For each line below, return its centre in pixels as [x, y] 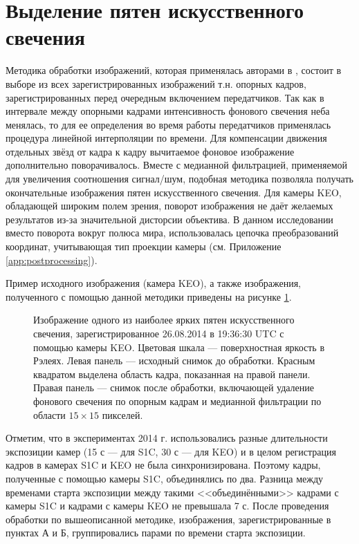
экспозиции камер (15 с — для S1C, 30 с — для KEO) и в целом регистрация [171, 451]
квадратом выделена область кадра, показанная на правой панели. [172, 374]
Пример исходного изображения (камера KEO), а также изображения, [154, 283]
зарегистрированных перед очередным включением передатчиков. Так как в [165, 97]
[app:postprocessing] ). [52, 260]
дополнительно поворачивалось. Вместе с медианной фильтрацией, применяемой [177, 165]
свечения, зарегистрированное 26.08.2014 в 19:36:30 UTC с [159, 333]
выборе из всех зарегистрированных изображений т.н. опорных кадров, [156, 83]
